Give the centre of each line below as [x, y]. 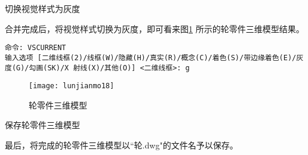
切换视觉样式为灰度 [42, 8]
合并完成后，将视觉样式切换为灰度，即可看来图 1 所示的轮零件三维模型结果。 [155, 28]
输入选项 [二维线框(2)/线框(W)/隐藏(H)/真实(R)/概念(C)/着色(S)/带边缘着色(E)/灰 [154, 58]
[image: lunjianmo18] [72, 86]
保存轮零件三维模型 [42, 125]
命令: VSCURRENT [36, 48]
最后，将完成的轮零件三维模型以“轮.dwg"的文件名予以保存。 [121, 145]
